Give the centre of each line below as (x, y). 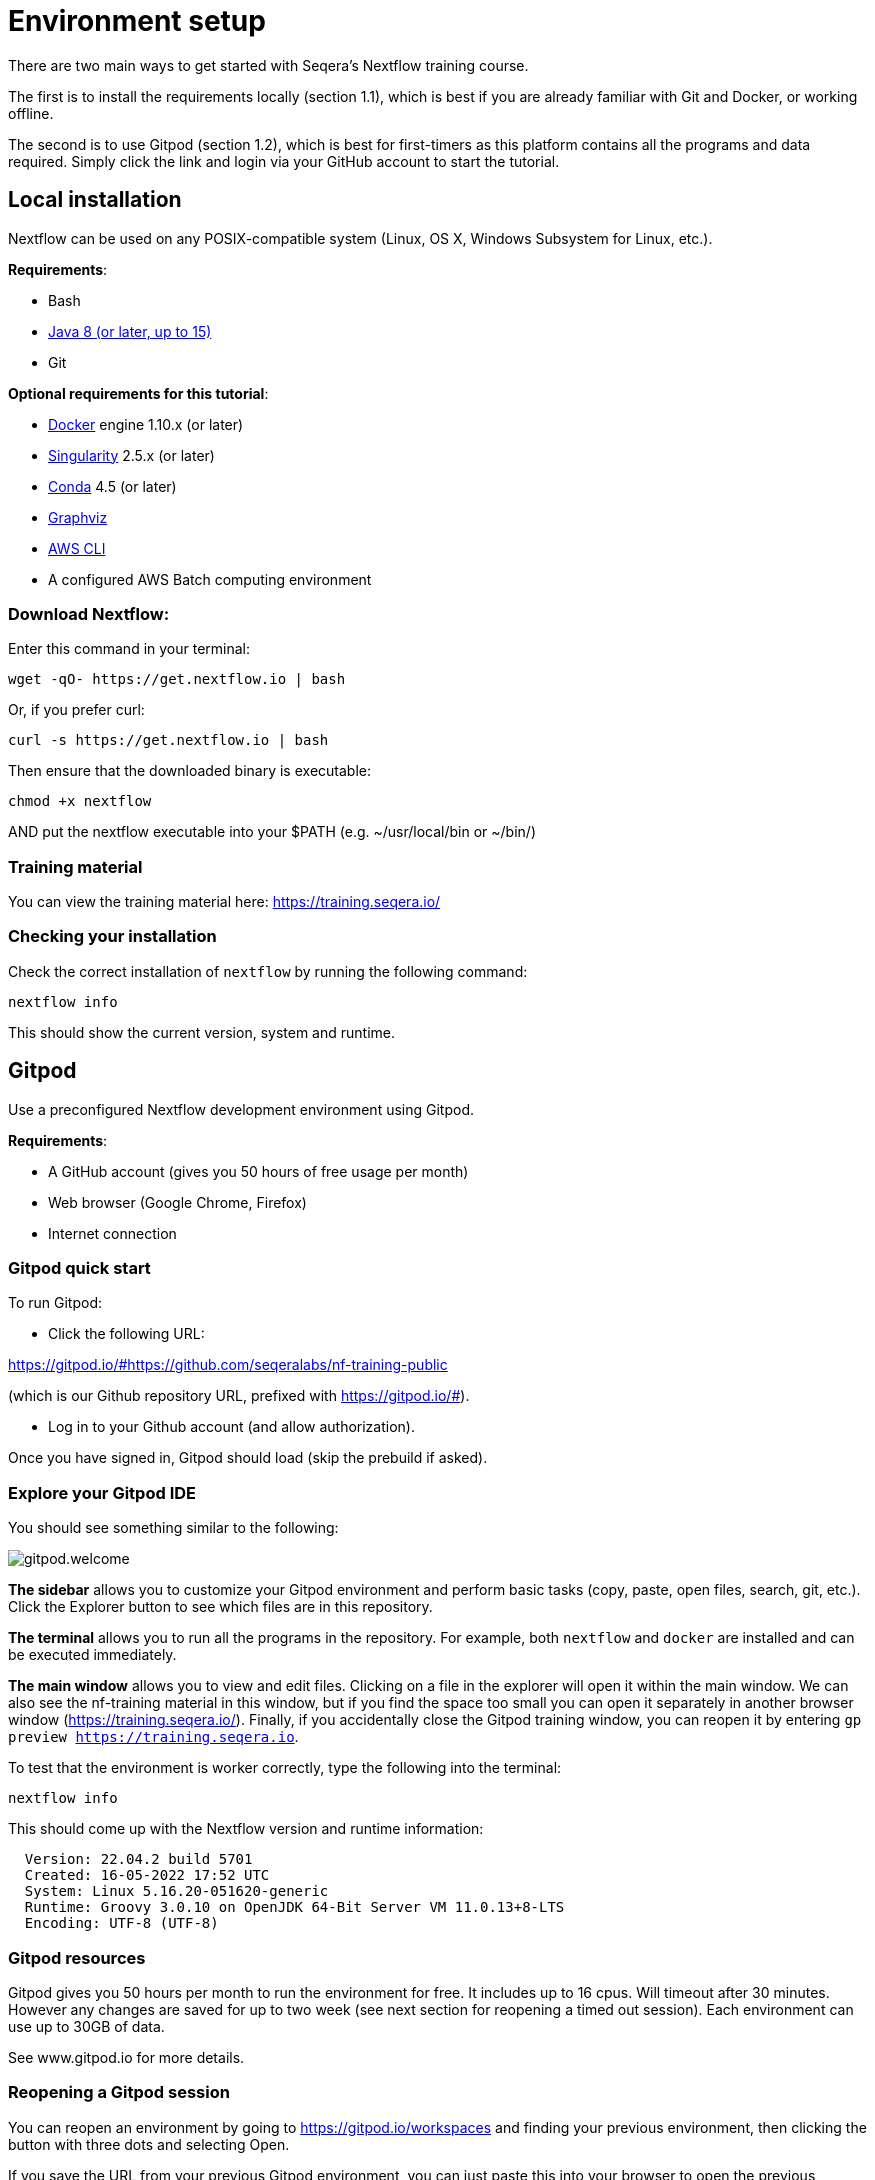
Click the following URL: (126, 1334)
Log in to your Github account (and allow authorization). (231, 1427)
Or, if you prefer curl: (76, 710)
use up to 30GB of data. (86, 2026)
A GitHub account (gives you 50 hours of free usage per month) (258, 1171)
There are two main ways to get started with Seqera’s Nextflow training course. (268, 65)
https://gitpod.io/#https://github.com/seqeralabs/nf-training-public (228, 1365)
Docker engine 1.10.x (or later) (146, 424)
